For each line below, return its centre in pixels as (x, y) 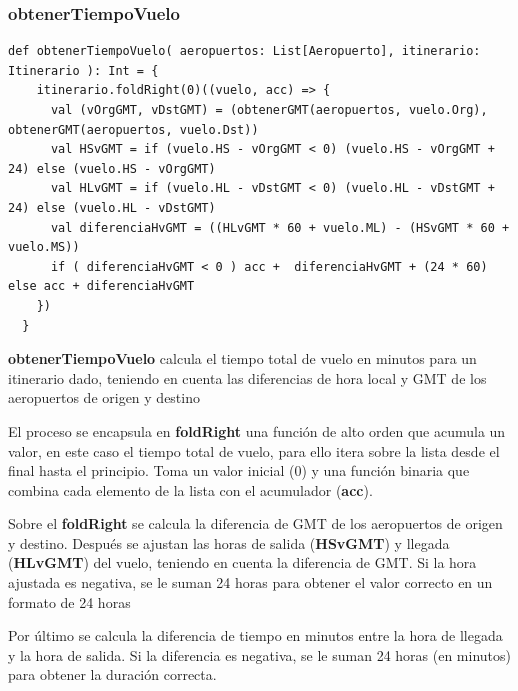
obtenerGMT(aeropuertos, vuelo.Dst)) (133, 129)
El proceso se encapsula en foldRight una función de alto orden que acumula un (257, 430)
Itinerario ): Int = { (83, 70)
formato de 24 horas (69, 601)
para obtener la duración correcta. (112, 674)
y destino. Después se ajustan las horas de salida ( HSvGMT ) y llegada (229, 542)
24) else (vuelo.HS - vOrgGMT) (112, 168)
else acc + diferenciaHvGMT (101, 286)
